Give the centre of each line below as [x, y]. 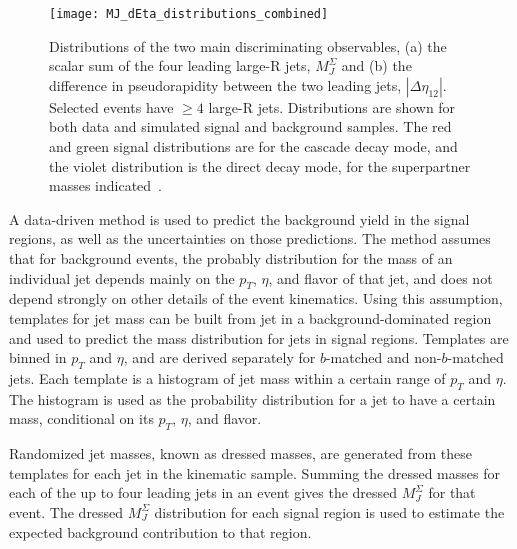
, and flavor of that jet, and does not [380, 277]
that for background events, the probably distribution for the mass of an [231, 258]
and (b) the [376, 65]
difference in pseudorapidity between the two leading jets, [225, 84]
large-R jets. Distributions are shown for [332, 106]
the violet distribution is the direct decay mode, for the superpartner [260, 165]
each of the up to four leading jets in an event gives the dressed [203, 492]
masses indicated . [106, 185]
